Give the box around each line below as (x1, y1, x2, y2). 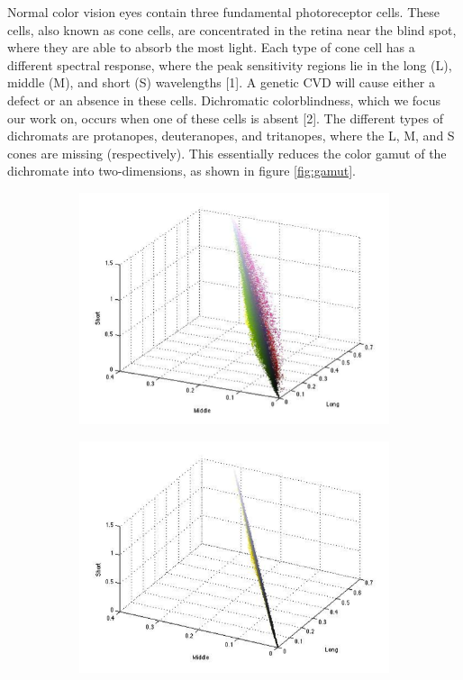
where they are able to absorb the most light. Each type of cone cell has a (7, 38, 415, 57)
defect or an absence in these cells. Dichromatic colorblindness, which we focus (7, 90, 440, 109)
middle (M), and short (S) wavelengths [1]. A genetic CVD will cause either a (7, 73, 435, 92)
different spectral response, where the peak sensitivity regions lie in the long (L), (7, 55, 452, 74)
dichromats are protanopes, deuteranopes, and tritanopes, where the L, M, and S (7, 126, 455, 145)
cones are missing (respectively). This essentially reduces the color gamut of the (7, 143, 447, 162)
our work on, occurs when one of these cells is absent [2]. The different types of (7, 108, 443, 127)
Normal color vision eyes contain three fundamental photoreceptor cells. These (7, 3, 440, 21)
